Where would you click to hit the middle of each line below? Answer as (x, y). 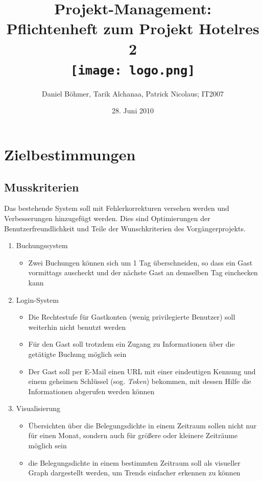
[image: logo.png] (133, 70)
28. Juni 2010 (133, 111)
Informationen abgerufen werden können (91, 391)
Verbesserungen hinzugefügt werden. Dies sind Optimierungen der (107, 218)
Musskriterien (42, 187)
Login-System (37, 299)
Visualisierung (38, 408)
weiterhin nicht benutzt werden (77, 327)
